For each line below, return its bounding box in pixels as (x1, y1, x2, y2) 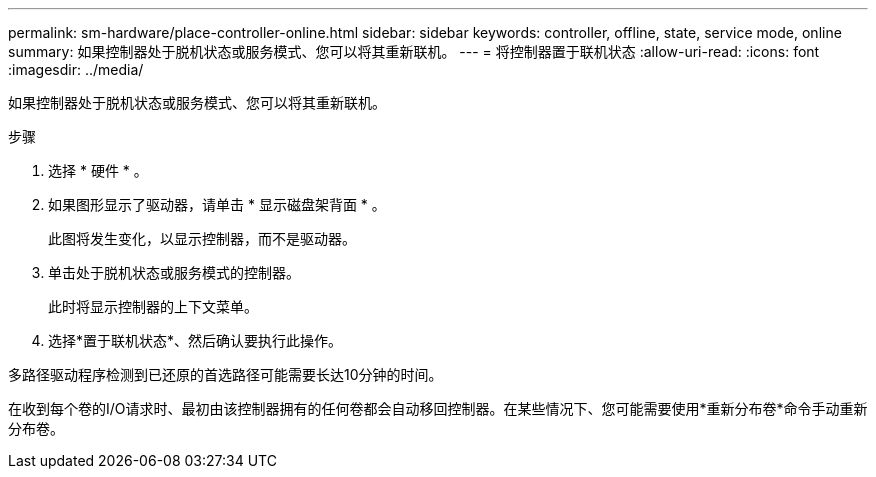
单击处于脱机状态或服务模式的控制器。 (48, 264, 300, 281)
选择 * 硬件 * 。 (48, 162, 148, 179)
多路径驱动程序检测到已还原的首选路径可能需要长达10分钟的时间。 (8, 366, 443, 383)
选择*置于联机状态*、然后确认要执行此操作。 (48, 332, 343, 349)
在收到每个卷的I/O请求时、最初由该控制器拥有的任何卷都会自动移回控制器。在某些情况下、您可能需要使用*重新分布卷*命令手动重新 (8, 400, 868, 417)
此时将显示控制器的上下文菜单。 (48, 298, 258, 315)
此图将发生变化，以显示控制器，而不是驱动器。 (48, 230, 356, 247)
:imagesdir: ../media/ (8, 61, 144, 78)
